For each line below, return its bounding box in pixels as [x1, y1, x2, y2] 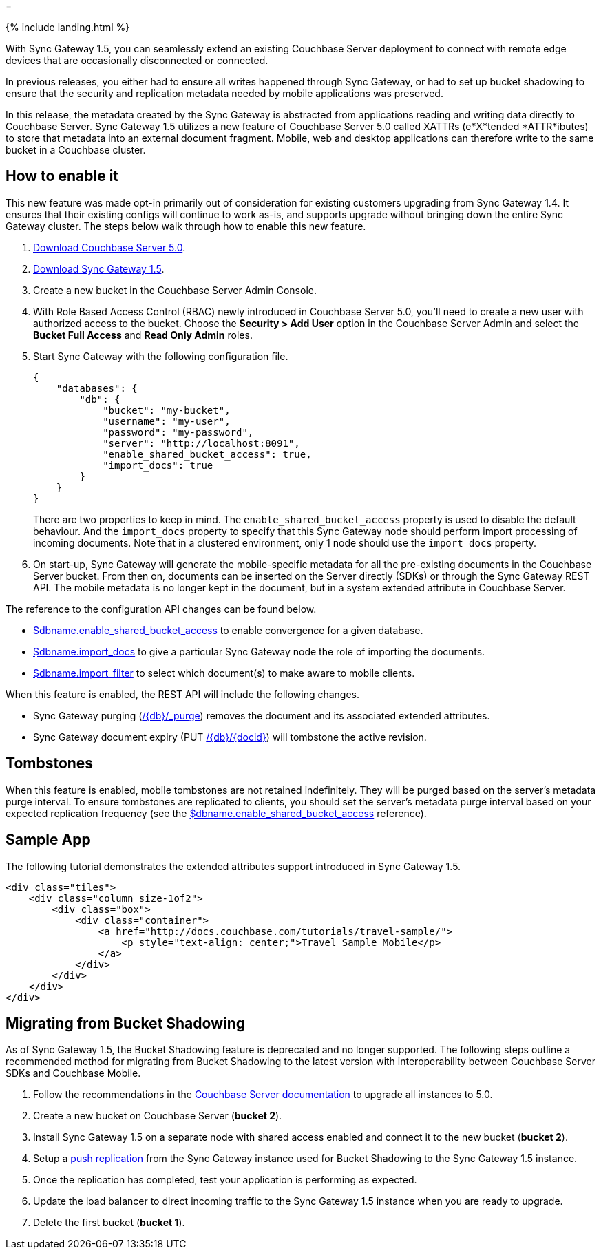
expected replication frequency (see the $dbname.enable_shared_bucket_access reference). [6, 807, 427, 819]
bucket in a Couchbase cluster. [6, 144, 146, 156]
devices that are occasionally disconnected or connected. [6, 54, 268, 66]
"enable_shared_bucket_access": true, [103, 448, 312, 460]
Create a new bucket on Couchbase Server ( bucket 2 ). [33, 1110, 282, 1122]
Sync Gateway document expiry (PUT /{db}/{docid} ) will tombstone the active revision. [33, 730, 427, 743]
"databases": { [56, 382, 138, 394]
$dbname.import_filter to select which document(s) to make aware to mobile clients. [33, 666, 415, 679]
